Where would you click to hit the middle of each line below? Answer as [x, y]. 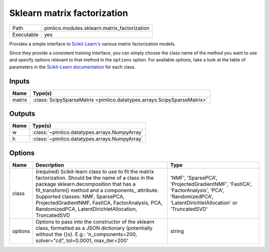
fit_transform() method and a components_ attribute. [97, 190]
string [177, 231]
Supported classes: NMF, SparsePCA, [80, 196]
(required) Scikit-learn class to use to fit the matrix [95, 171]
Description [50, 165]
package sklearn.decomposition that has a [86, 184]
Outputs [22, 114]
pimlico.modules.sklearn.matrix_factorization [97, 28]
